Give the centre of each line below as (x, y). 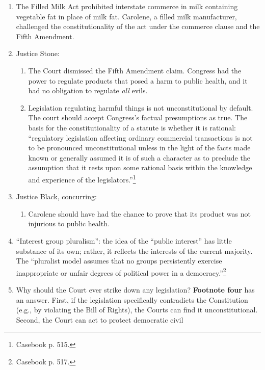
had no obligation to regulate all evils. (88, 90)
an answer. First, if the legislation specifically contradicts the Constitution (132, 299)
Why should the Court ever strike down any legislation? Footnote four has (135, 289)
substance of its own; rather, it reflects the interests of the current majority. (134, 250)
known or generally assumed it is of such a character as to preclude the (139, 157)
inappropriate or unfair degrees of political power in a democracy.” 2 (121, 272)
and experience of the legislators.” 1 (82, 178)
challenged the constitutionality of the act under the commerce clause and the (138, 26)
